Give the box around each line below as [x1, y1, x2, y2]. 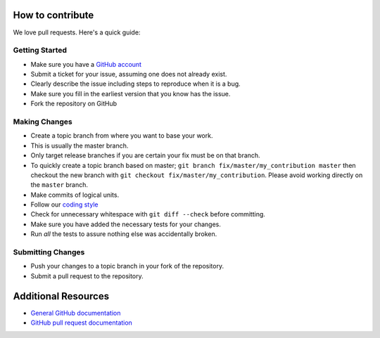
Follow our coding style [30, 200, 99, 209]
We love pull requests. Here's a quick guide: [13, 28, 141, 37]
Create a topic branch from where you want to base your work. [30, 131, 213, 140]
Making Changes [13, 117, 73, 126]
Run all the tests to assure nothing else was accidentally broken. [30, 230, 217, 238]
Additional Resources [13, 290, 109, 302]
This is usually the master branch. [30, 141, 129, 150]
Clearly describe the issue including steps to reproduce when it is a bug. [30, 79, 241, 88]
